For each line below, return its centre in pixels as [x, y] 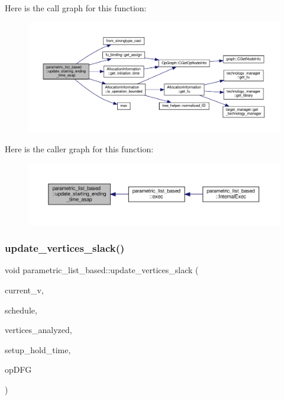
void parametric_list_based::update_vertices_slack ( [102, 270]
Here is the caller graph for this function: [79, 149]
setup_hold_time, [38, 349]
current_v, [24, 290]
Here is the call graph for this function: [76, 8]
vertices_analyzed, [38, 330]
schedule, [21, 310]
